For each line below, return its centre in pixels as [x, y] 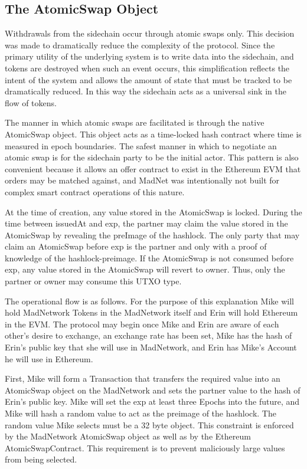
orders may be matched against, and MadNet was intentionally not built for [142, 180]
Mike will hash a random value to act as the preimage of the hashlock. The [141, 413]
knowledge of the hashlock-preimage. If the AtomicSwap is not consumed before [149, 258]
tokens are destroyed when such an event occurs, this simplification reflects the [147, 68]
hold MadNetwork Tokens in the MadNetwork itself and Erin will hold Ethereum [151, 312]
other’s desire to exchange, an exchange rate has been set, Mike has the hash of [148, 335]
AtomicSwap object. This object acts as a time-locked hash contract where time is [153, 134]
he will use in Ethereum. [49, 358]
